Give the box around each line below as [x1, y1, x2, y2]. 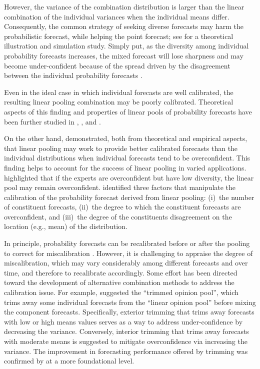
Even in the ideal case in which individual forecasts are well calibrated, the [4, 86, 233, 97]
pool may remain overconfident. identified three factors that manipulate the [4, 182, 236, 192]
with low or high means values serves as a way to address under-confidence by [4, 316, 243, 326]
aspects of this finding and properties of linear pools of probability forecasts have [4, 106, 252, 116]
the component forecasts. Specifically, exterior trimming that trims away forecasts [4, 306, 254, 317]
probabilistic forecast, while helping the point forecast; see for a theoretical [4, 30, 233, 41]
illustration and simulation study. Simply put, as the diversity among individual [4, 40, 249, 51]
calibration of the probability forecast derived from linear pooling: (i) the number [4, 191, 254, 202]
